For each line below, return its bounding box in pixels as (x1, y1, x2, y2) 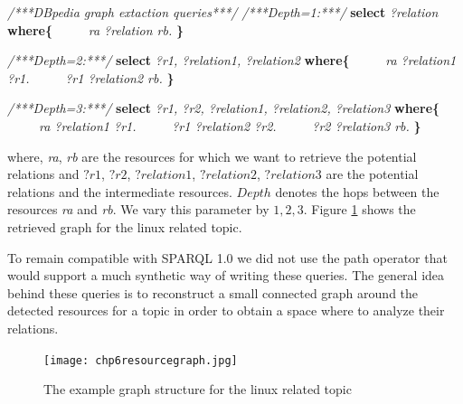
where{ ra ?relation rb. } (7, 20, 184, 39)
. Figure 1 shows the (303, 200, 416, 219)
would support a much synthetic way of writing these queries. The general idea (7, 266, 445, 285)
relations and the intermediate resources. (7, 182, 232, 201)
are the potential (326, 164, 419, 183)
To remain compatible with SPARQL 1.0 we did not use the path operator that (7, 248, 448, 267)
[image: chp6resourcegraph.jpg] (43, 353, 238, 367)
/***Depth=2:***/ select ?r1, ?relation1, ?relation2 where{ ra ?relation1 (7, 51, 457, 70)
